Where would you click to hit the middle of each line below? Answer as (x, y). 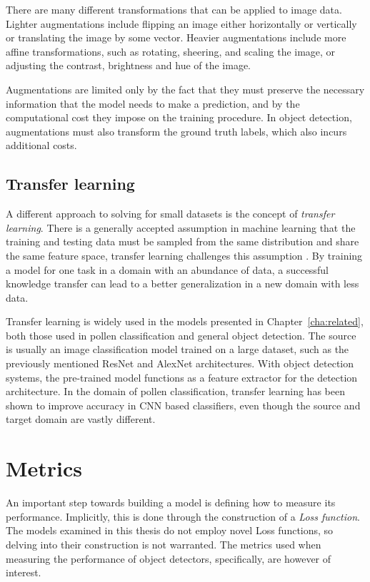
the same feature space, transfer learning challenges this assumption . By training (184, 255)
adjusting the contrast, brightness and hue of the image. (129, 65)
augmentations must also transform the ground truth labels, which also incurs (176, 131)
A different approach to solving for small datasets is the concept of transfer (170, 214)
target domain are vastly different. (81, 419)
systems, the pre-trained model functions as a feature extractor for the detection (182, 377)
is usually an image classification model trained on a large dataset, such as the (177, 349)
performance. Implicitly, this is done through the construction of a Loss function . (183, 516)
